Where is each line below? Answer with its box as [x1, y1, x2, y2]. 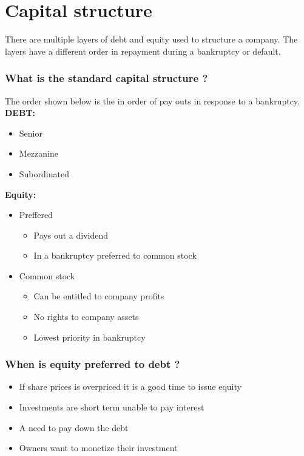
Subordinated [19, 167, 69, 180]
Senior [19, 126, 42, 139]
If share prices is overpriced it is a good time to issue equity [19, 380, 242, 393]
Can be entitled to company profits [33, 290, 164, 302]
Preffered [19, 208, 53, 221]
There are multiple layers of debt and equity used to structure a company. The [5, 33, 298, 46]
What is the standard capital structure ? [5, 70, 208, 86]
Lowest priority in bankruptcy [33, 330, 146, 343]
